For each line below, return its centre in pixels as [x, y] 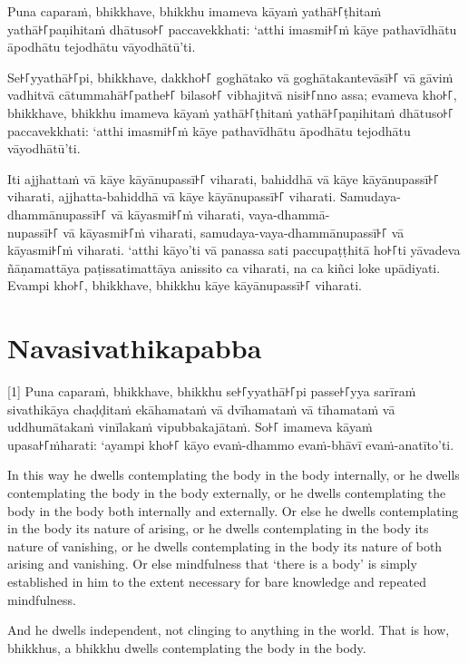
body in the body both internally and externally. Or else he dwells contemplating [233, 510]
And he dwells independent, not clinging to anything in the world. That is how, [229, 630]
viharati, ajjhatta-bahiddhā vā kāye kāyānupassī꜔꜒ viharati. [172, 196]
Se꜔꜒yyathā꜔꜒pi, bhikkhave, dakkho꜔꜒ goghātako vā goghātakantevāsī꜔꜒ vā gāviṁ [230, 77]
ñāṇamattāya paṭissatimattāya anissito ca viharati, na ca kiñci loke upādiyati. [224, 267]
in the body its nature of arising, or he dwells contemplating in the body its [218, 528]
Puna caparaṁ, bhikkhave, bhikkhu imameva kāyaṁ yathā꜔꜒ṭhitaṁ [195, 11]
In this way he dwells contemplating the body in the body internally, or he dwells [234, 475]
